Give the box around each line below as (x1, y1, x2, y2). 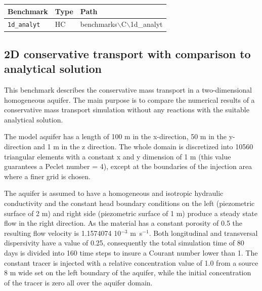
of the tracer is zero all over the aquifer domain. (4, 277, 153, 287)
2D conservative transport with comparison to (4, 46, 251, 61)
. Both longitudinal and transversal (149, 227, 258, 238)
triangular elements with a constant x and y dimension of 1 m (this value (4, 151, 231, 161)
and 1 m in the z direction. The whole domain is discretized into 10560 (33, 141, 253, 152)
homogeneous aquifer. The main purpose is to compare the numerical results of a (4, 94, 255, 105)
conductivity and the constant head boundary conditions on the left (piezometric (4, 198, 255, 209)
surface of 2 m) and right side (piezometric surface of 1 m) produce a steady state (4, 207, 258, 218)
